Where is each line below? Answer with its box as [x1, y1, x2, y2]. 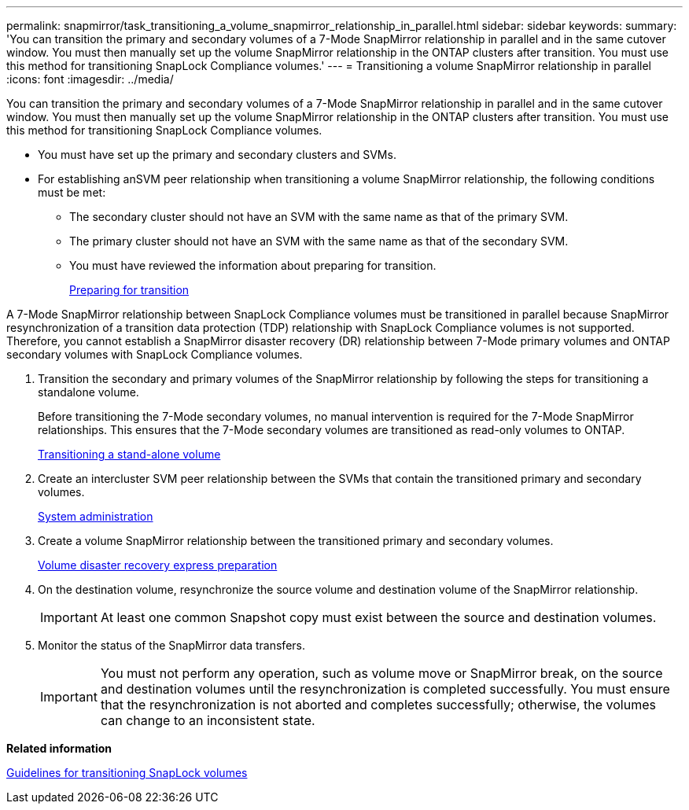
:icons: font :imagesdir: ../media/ [6, 72, 174, 86]
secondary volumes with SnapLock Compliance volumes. [6, 348, 303, 361]
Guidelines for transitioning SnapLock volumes [6, 766, 248, 779]
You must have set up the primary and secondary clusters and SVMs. [38, 148, 396, 161]
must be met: [38, 186, 106, 199]
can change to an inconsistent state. [100, 712, 315, 728]
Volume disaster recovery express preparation [38, 558, 278, 572]
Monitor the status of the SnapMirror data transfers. [38, 639, 305, 652]
